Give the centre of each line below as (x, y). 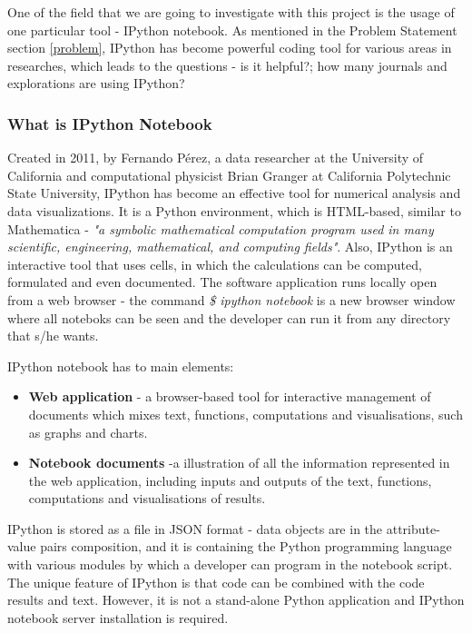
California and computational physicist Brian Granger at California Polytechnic (229, 175)
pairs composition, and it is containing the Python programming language (246, 546)
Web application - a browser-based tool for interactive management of (230, 396)
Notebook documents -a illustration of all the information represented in (239, 463)
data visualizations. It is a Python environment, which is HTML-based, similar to (234, 210)
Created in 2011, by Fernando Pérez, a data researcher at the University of (216, 158)
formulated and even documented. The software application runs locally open (222, 282)
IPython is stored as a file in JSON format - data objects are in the (195, 528)
